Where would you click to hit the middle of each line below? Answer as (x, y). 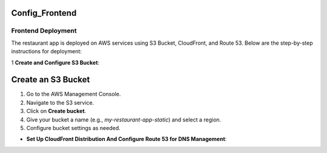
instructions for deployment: (46, 51)
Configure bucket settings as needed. (73, 128)
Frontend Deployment (44, 31)
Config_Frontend (44, 13)
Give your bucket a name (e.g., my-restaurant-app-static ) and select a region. (124, 119)
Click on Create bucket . (56, 111)
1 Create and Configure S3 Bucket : (55, 62)
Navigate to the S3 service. (60, 102)
